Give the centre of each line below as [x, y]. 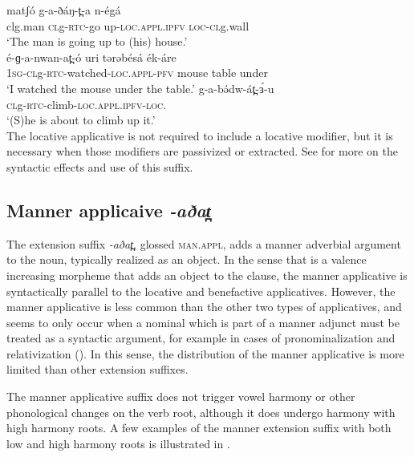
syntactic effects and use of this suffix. [100, 166]
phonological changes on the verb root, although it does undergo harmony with [201, 412]
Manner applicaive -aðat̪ [109, 210]
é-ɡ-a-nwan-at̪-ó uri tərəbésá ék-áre [91, 57]
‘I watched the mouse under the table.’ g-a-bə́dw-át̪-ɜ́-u [140, 88]
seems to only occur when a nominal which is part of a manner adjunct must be [203, 322]
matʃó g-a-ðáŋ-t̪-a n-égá [64, 10]
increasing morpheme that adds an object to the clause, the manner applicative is [207, 275]
